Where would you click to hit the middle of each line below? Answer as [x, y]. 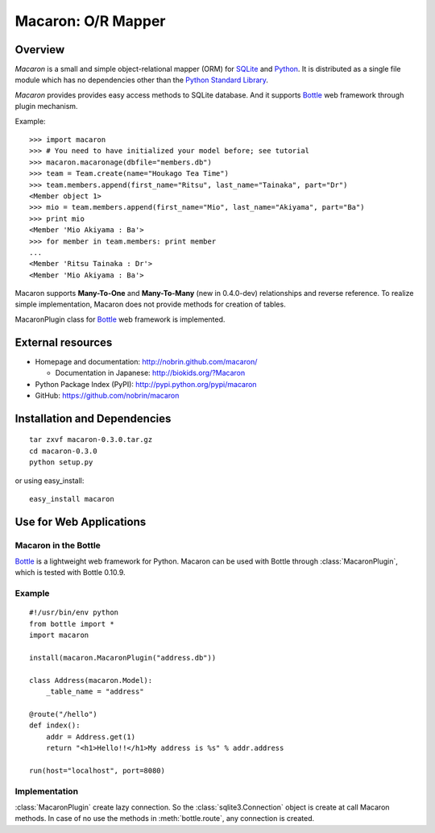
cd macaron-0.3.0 [63, 451]
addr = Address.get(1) [91, 737]
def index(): [55, 725]
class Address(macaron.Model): [91, 680]
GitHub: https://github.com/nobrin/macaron [107, 395]
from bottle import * [72, 624]
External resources [64, 342]
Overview [40, 50]
